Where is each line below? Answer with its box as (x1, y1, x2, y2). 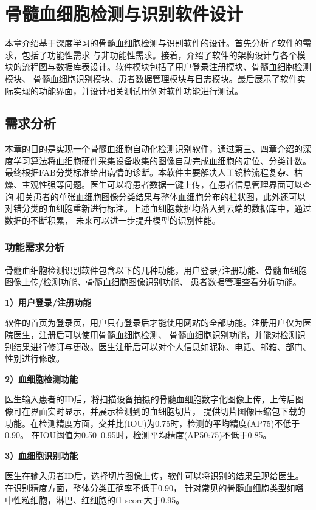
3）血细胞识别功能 (5, 449, 78, 461)
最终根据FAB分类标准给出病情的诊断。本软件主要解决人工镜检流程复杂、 (5, 166, 294, 179)
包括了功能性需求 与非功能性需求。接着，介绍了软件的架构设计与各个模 (21, 48, 306, 61)
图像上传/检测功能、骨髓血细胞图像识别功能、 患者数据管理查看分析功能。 (5, 275, 301, 288)
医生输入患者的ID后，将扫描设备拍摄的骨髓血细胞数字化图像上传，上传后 (5, 393, 295, 405)
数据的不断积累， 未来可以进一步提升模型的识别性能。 (5, 213, 221, 226)
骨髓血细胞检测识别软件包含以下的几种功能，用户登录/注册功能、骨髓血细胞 (5, 263, 307, 276)
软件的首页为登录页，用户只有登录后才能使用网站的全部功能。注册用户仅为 (5, 316, 303, 329)
